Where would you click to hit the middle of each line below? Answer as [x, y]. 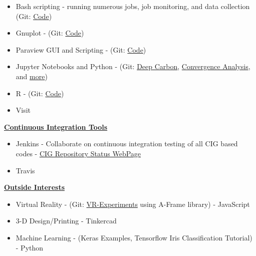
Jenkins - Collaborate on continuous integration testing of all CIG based [127, 144]
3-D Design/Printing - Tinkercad [66, 221]
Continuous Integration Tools [56, 126]
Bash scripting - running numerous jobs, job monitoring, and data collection [133, 6]
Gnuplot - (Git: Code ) [50, 33]
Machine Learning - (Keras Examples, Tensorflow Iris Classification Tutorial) [134, 237]
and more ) [32, 76]
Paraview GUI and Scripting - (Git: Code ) [81, 49]
